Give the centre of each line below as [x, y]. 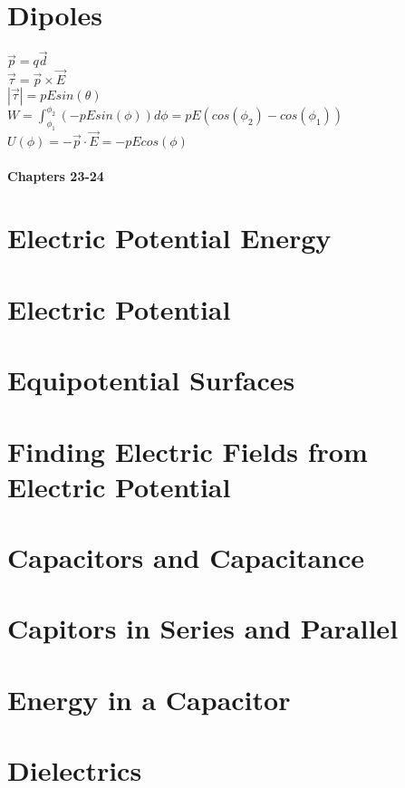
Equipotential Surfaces [151, 380]
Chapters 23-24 [56, 175]
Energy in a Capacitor [149, 699]
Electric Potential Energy [169, 238]
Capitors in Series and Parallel [203, 628]
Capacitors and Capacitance [186, 557]
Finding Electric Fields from [188, 451]
